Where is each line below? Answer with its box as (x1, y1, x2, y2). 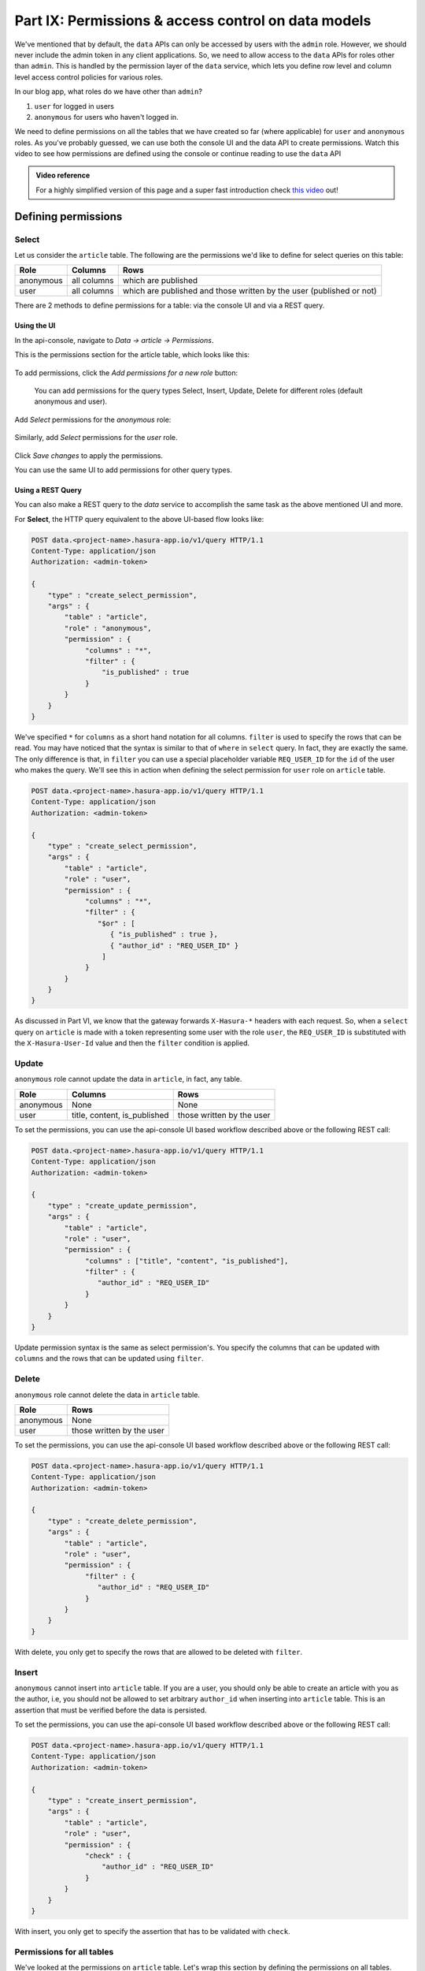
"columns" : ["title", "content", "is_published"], (85, 1256, 289, 1265)
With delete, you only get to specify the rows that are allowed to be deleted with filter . (14, 1647, 303, 1656)
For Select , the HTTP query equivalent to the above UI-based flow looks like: (14, 514, 264, 523)
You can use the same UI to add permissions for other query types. (14, 465, 232, 475)
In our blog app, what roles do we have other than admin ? (14, 87, 202, 96)
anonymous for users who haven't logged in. (34, 112, 179, 121)
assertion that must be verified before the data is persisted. (14, 1705, 208, 1715)
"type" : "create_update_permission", (47, 1201, 198, 1210)
